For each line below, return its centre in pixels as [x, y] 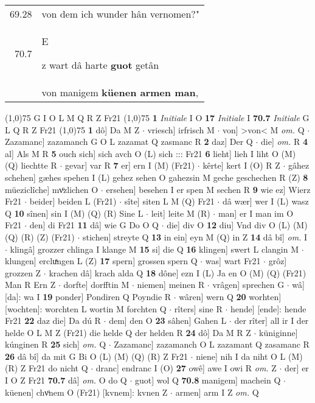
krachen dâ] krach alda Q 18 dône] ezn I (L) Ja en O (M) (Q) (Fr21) [178, 272]
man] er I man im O [256, 213]
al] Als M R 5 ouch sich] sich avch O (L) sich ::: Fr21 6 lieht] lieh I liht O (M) [151, 153]
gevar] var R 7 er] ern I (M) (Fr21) [130, 165]
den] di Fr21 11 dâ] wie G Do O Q [94, 225]
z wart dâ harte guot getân [100, 65]
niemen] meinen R [171, 285]
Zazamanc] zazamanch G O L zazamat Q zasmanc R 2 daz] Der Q [129, 142]
